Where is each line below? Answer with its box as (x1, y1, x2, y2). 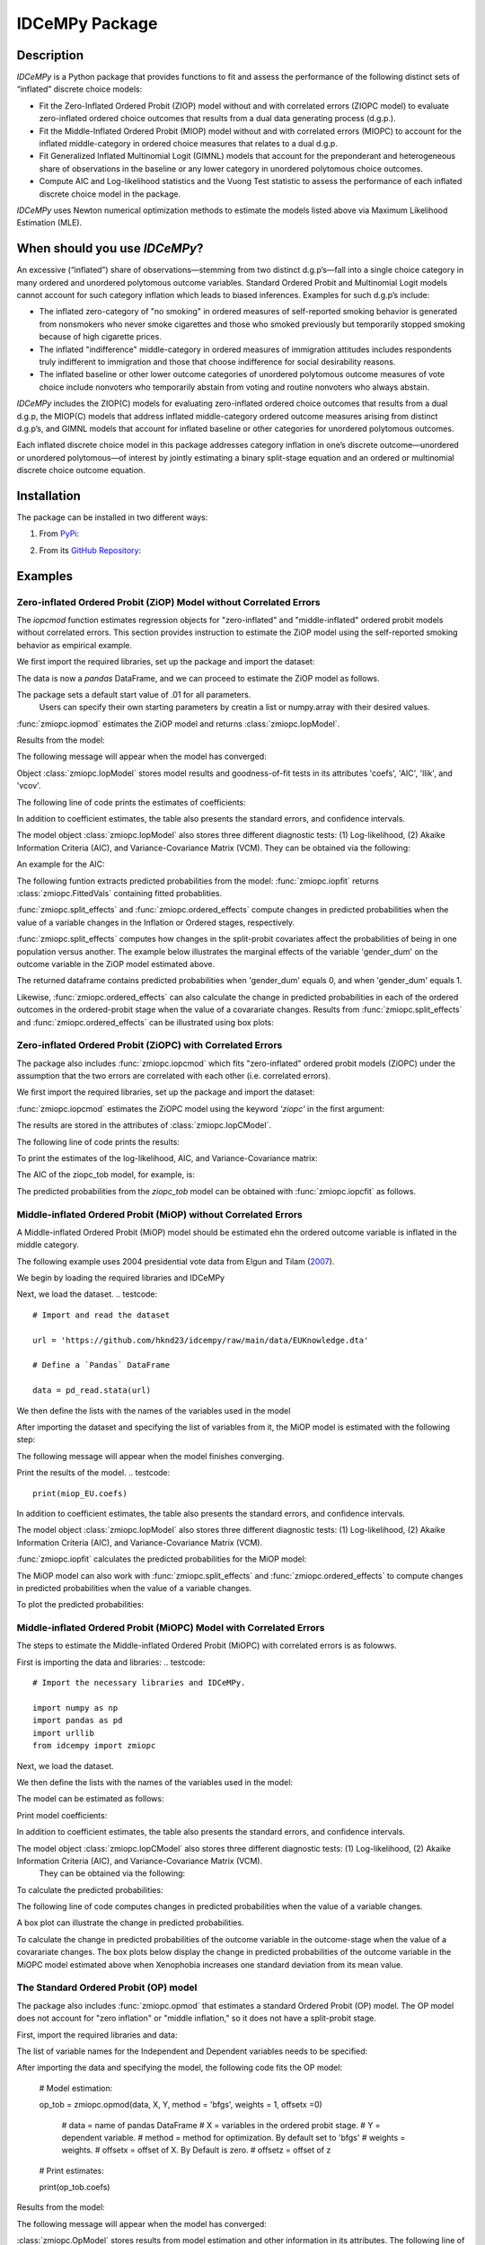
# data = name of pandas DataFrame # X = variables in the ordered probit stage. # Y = (61, 2119, 381, 2130)
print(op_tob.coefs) (39, 2182, 110, 2193)
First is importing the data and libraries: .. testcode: (16, 1657, 206, 1668)
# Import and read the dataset (32, 1309, 171, 1320)
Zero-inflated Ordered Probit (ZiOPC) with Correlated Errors (16, 1039, 283, 1052)
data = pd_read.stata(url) (32, 1386, 152, 1395)
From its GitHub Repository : (39, 544, 142, 556)
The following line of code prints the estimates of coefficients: (16, 797, 246, 807)
